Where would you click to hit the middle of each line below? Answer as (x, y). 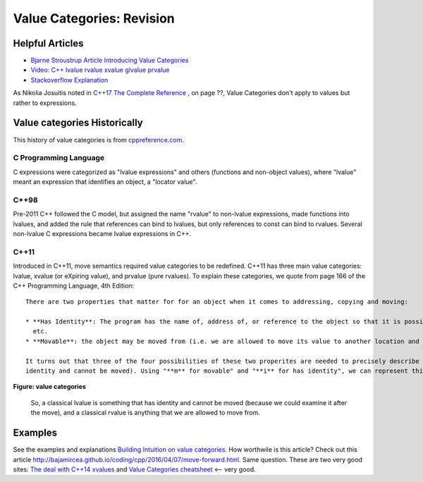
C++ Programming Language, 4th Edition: (73, 285)
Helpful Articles (48, 43)
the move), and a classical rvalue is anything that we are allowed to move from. (145, 413)
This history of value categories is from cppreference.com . (99, 140)
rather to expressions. (45, 103)
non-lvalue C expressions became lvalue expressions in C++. (102, 233)
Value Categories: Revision (94, 18)
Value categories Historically (78, 123)
